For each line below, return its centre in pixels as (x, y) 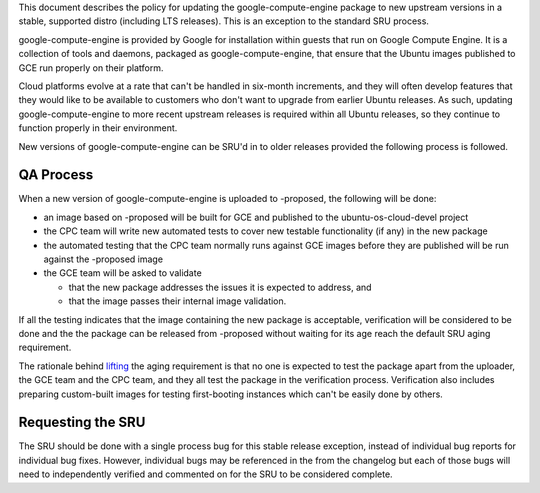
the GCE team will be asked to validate (122, 273)
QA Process (56, 175)
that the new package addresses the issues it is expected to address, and (220, 287)
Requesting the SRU (82, 422)
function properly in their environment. (98, 128)
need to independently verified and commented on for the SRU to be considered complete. (206, 474)
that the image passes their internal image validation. (177, 301)
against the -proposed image (103, 259)
